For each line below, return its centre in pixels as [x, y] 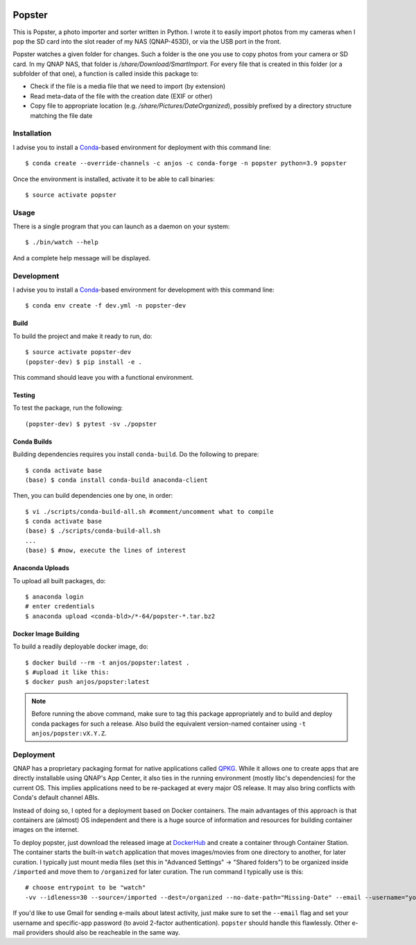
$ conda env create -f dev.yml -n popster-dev [106, 306]
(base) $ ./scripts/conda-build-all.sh [93, 531]
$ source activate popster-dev [78, 352]
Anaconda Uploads [41, 568]
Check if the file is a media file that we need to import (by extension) [128, 86]
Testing [24, 395]
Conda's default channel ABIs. [56, 798]
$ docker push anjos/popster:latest [87, 682]
